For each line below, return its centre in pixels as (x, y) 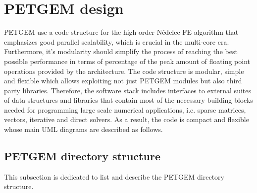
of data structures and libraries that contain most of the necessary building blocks (128, 100)
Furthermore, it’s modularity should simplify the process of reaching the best (121, 51)
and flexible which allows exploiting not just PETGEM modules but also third (123, 81)
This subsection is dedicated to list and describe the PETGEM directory (114, 176)
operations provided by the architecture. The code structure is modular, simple (124, 71)
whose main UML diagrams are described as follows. (83, 129)
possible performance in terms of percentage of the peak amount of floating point (127, 61)
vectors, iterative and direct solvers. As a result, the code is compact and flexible (127, 119)
